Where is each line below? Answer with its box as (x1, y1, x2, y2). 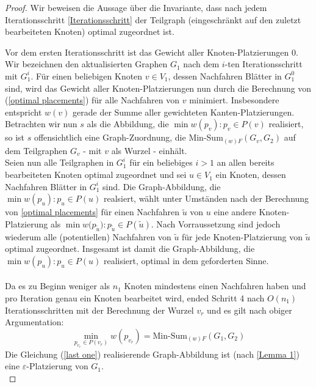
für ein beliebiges (129, 156, 193, 169)
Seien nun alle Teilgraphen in (5, 156, 114, 169)
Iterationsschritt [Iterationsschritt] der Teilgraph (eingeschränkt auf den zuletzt (5, 13, 301, 26)
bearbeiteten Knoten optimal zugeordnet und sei (5, 168, 187, 181)
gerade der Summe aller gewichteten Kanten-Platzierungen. (73, 105, 295, 118)
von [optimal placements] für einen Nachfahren (5, 205, 180, 218)
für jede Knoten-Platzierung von (182, 230, 303, 243)
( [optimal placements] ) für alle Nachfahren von (5, 94, 180, 106)
